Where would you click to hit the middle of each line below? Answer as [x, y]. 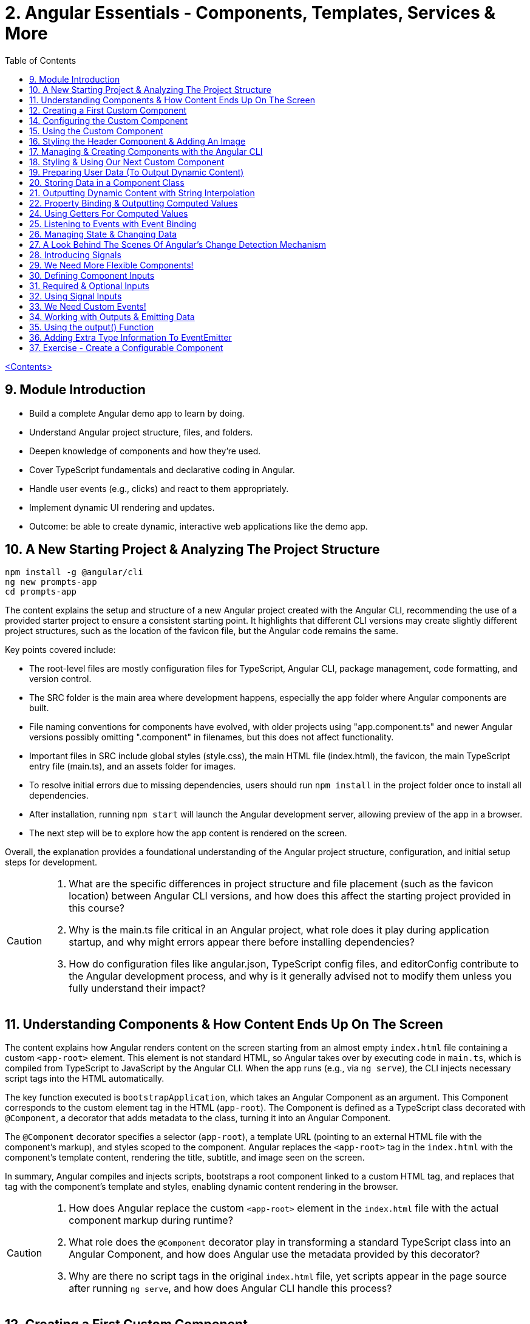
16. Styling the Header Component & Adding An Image [138, 141]
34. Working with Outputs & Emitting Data [112, 316]
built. [39, 708]
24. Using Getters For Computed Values [109, 213]
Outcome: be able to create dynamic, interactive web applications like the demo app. [199, 526]
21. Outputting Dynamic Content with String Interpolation [142, 193]
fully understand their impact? [137, 988]
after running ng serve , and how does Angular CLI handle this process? [230, 1288]
